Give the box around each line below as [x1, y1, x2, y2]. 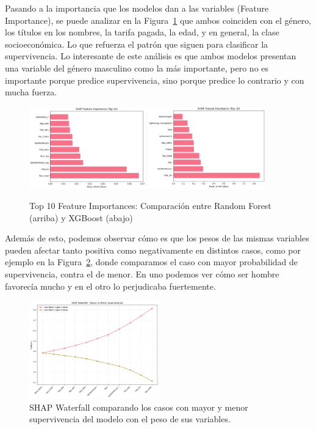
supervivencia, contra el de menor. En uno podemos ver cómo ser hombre [5, 268, 279, 280]
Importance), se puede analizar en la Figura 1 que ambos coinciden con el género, [5, 13, 312, 26]
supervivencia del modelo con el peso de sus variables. [29, 413, 231, 425]
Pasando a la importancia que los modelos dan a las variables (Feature [5, 2, 269, 14]
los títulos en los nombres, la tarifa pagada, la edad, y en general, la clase [5, 26, 279, 38]
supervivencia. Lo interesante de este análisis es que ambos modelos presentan [5, 50, 296, 62]
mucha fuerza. [5, 86, 57, 98]
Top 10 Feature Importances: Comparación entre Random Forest [29, 199, 271, 212]
